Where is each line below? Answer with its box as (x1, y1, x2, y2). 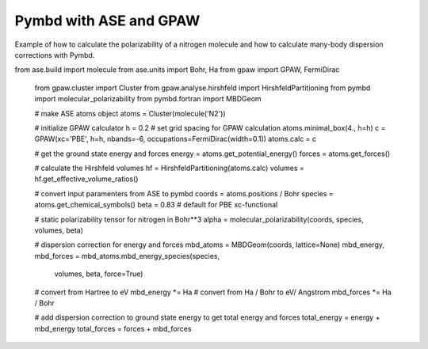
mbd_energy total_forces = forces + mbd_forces (34, 324, 192, 333)
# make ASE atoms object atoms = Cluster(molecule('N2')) (34, 108, 226, 118)
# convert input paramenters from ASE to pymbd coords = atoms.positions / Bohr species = (34, 188, 334, 198)
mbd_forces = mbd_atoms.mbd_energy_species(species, (34, 251, 220, 260)
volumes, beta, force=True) (54, 269, 143, 279)
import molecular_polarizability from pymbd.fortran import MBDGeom (34, 94, 262, 104)
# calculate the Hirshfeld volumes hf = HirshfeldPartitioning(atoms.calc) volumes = (34, 163, 305, 173)
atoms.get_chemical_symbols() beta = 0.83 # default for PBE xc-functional (34, 200, 278, 210)
